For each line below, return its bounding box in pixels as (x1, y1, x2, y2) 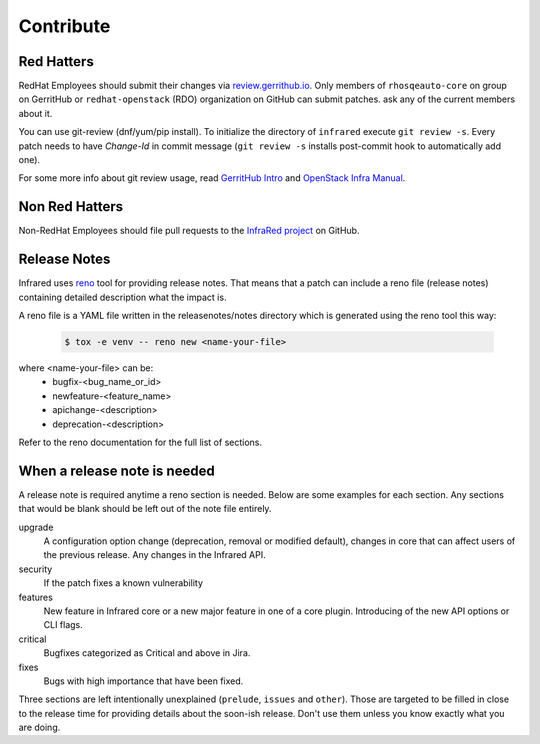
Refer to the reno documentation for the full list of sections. (18, 436, 262, 448)
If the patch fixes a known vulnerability (43, 577, 204, 589)
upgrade (18, 521, 54, 533)
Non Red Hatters (18, 198, 124, 215)
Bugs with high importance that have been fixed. (43, 675, 244, 687)
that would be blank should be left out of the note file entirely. (18, 503, 272, 515)
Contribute (18, 15, 111, 37)
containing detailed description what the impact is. (18, 291, 227, 303)
